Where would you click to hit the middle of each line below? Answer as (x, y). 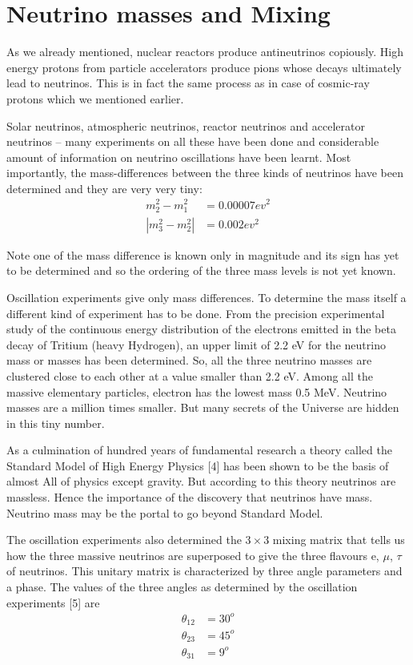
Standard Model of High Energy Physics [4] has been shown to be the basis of (198, 465)
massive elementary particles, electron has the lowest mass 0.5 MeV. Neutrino (197, 391)
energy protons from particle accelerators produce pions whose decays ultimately (204, 67)
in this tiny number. (56, 423)
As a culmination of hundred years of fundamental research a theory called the (199, 450)
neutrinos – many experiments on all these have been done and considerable (193, 141)
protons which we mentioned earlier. (95, 98)
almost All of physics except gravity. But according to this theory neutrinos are (201, 481)
